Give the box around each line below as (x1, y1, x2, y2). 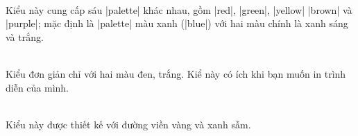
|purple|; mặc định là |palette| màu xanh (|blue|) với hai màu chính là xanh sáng (6, 16, 348, 31)
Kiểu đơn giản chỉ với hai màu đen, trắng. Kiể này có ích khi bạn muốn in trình (6, 66, 346, 80)
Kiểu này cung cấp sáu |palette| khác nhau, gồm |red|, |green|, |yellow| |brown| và (6, 2, 352, 17)
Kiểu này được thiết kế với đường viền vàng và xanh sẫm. (6, 117, 251, 131)
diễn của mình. (6, 80, 69, 94)
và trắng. (6, 29, 44, 44)
